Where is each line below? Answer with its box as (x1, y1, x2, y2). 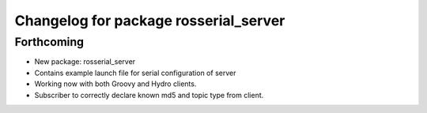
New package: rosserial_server (34, 57, 136, 66)
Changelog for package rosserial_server (14, 12, 285, 29)
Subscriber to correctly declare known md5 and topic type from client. (34, 90, 264, 100)
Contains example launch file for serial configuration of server (34, 68, 236, 77)
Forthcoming (14, 35, 85, 49)
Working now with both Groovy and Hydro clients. (34, 79, 197, 89)
